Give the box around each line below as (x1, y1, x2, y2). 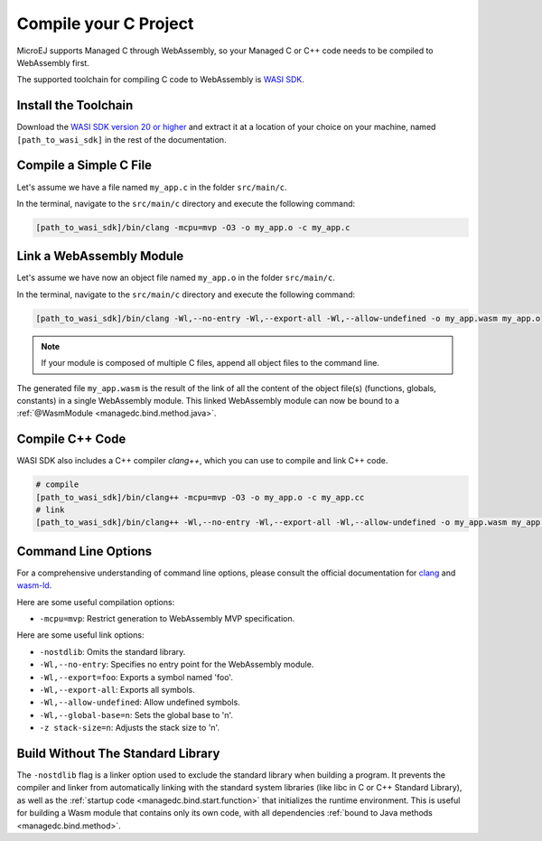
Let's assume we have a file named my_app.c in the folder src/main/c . (16, 182, 288, 192)
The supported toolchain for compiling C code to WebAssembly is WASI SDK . (16, 74, 304, 85)
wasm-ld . (16, 580, 52, 591)
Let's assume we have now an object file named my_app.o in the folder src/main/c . (16, 272, 336, 284)
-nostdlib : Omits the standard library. (39, 646, 186, 657)
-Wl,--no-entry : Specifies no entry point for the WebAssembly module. (39, 659, 314, 670)
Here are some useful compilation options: (16, 596, 175, 607)
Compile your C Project (16, 14, 194, 33)
